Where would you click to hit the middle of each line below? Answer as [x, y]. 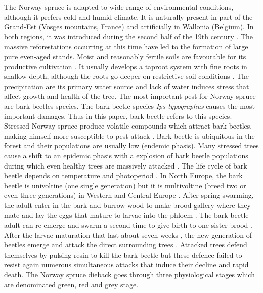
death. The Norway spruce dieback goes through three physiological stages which [129, 275]
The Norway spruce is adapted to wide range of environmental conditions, [119, 7]
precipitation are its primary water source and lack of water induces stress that [127, 86]
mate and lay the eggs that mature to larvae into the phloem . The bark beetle [126, 215]
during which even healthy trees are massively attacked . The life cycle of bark [126, 165]
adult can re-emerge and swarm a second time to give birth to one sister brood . [128, 225]
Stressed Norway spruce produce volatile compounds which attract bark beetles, [128, 126]
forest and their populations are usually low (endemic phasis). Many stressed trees [131, 145]
